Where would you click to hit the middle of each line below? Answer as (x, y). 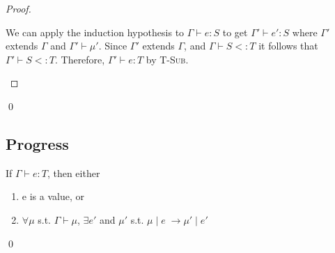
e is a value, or (53, 196)
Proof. (18, 8)
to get (235, 32)
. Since (113, 46)
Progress (37, 143)
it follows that (288, 46)
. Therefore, (80, 59)
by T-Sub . (167, 59)
